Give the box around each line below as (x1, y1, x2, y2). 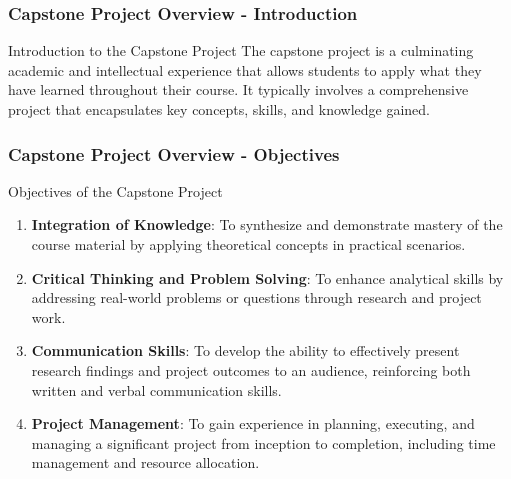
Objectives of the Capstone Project (8, 180, 223, 201)
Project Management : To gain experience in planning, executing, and (31, 413, 475, 434)
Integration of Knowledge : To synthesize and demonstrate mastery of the (31, 214, 503, 235)
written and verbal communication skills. (31, 379, 282, 400)
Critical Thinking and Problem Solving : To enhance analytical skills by (31, 267, 504, 288)
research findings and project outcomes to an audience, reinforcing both (31, 359, 471, 380)
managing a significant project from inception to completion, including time (31, 432, 496, 453)
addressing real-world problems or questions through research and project (31, 287, 482, 308)
